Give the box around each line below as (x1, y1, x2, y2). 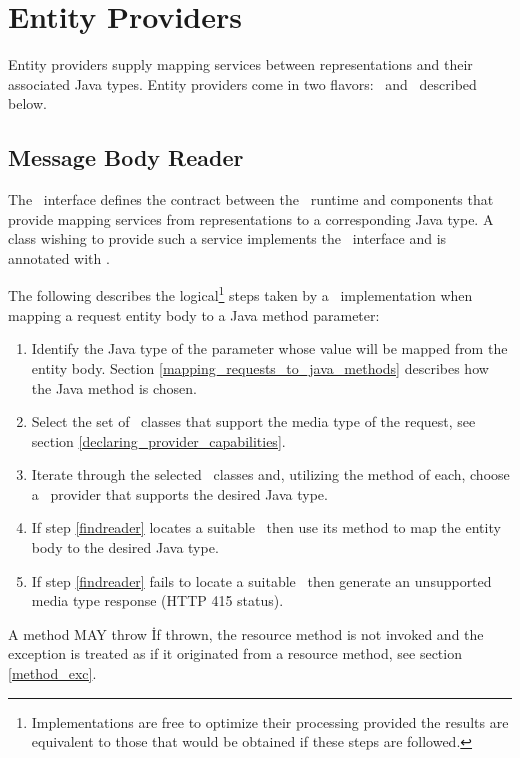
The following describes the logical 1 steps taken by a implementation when (8, 282, 473, 306)
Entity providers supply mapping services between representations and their (8, 54, 473, 75)
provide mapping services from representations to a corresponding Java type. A (8, 208, 494, 229)
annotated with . (8, 247, 110, 268)
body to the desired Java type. (31, 537, 219, 558)
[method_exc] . (8, 663, 97, 684)
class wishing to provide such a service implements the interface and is (8, 228, 447, 249)
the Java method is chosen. (31, 377, 198, 398)
